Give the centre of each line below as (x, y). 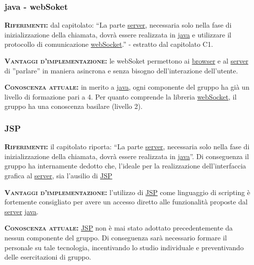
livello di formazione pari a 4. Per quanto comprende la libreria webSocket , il (121, 96)
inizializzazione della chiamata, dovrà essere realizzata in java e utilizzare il (118, 34)
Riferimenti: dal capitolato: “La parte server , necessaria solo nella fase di (118, 25)
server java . (22, 211)
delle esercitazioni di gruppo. (48, 257)
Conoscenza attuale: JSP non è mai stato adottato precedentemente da (119, 228)
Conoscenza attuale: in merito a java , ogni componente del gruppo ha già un (127, 87)
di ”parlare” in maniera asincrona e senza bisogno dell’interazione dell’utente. (121, 70)
